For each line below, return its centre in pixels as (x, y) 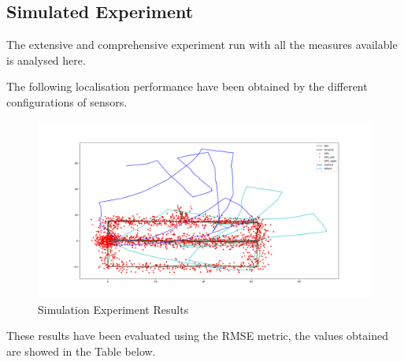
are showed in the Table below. (81, 351)
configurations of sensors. (67, 101)
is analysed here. (46, 60)
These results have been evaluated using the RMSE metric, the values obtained (197, 336)
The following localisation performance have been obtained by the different (187, 86)
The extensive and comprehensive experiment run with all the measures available (202, 45)
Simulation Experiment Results (113, 309)
